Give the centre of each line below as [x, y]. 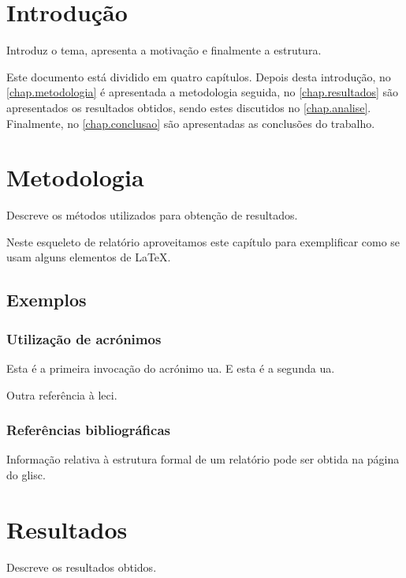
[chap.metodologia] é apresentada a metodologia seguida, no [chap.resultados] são [203, 92]
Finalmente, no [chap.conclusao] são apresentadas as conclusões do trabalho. [191, 123]
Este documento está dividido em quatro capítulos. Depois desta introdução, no [199, 76]
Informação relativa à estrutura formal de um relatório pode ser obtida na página [203, 459]
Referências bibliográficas [89, 430]
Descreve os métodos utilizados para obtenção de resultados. [152, 215]
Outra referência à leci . [62, 394]
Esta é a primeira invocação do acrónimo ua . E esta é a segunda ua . [171, 368]
